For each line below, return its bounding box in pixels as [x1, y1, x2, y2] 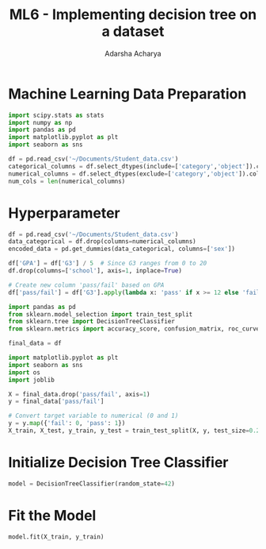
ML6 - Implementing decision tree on [9, 6, 257, 24]
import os [8, 368, 41, 377]
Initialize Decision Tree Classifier [8, 454, 229, 472]
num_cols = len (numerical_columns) [8, 177, 126, 185]
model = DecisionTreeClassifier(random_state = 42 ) [8, 479, 176, 488]
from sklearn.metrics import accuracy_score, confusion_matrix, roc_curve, [8, 325, 264, 333]
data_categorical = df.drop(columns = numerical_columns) [8, 238, 196, 246]
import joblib [8, 376, 55, 384]
